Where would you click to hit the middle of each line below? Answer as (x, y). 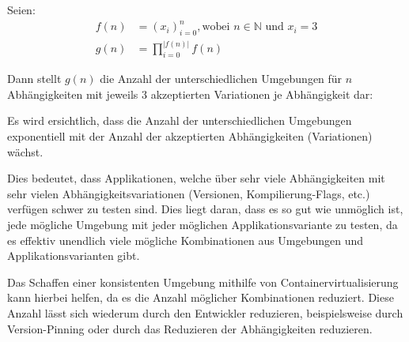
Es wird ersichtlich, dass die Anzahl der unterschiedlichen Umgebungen (180, 120)
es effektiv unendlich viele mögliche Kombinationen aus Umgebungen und (186, 240)
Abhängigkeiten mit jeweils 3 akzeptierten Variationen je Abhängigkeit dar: (190, 94)
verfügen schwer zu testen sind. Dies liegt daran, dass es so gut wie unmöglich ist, (205, 209)
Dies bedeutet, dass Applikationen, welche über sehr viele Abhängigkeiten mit (196, 178)
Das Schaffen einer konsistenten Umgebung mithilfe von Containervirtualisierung (203, 282)
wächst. (25, 151)
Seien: (21, 9)
